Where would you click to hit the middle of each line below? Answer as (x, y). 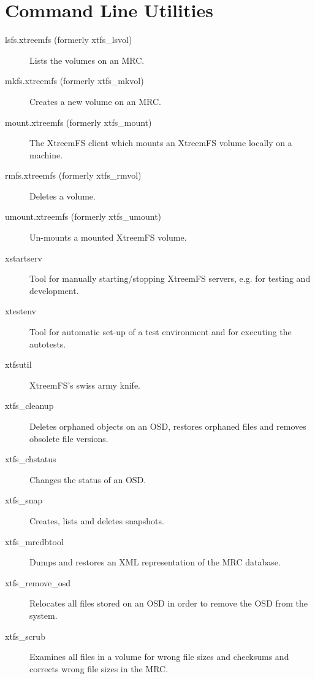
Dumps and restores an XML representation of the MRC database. (155, 562)
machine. (46, 154)
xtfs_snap (24, 500)
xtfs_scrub (25, 636)
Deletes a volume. (63, 196)
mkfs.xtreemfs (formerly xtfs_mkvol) (74, 81)
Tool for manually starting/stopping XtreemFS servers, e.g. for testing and (170, 278)
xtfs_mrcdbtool (34, 541)
